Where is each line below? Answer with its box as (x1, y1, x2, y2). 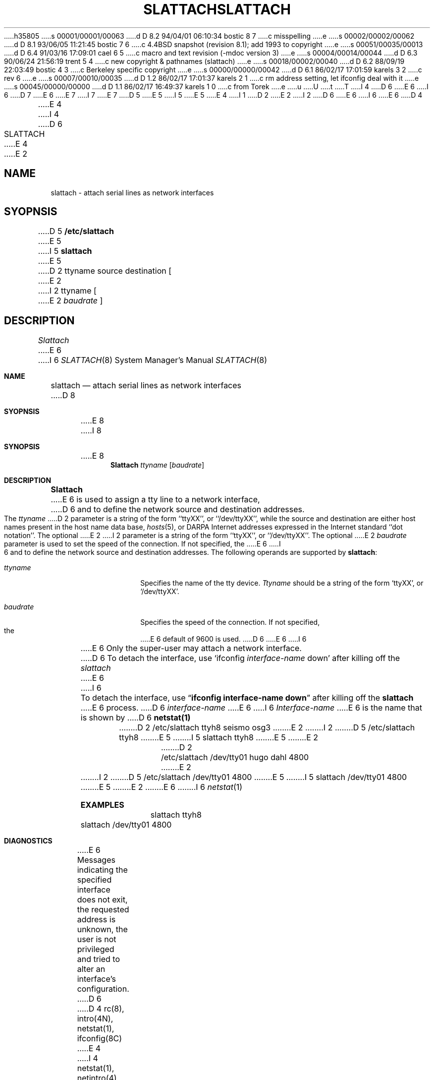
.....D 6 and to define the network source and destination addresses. (51, 504, 305, 515)
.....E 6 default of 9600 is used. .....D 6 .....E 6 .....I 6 (140, 635, 307, 644)
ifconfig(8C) (77, 1033, 122, 1044)
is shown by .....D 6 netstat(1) (80, 713, 191, 723)
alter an (77, 964, 106, 974)
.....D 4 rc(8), (77, 1004, 124, 1014)
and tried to (77, 954, 120, 964)
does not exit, (77, 895, 128, 905)
